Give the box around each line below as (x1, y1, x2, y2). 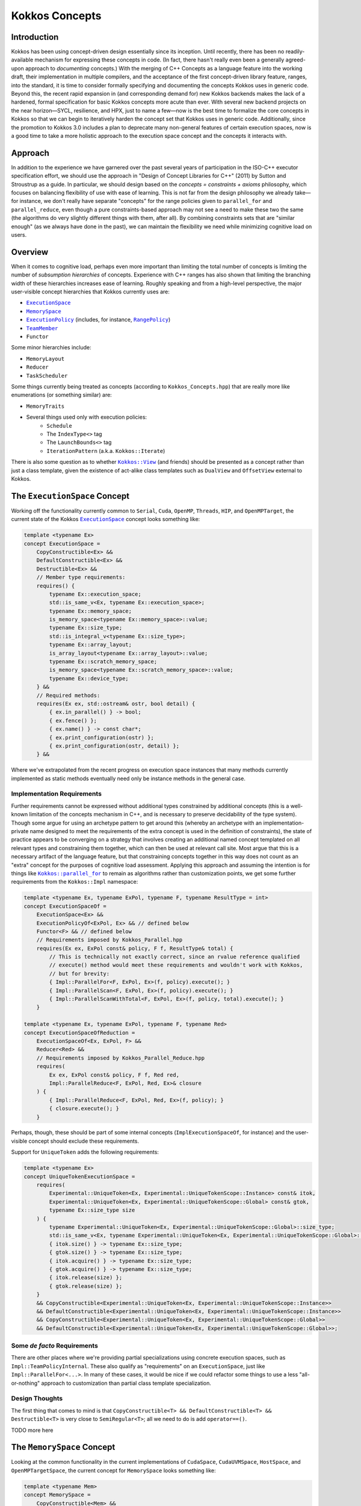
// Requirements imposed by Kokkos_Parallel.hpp (36, 937, 183, 943)
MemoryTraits (26, 402, 65, 410)
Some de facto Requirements (11, 1342, 99, 1350)
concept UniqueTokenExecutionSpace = (23, 1173, 135, 1180)
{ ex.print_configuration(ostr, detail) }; (49, 742, 180, 749)
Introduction (11, 32, 59, 42)
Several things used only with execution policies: (26, 413, 147, 421)
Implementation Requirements (11, 790, 102, 798)
